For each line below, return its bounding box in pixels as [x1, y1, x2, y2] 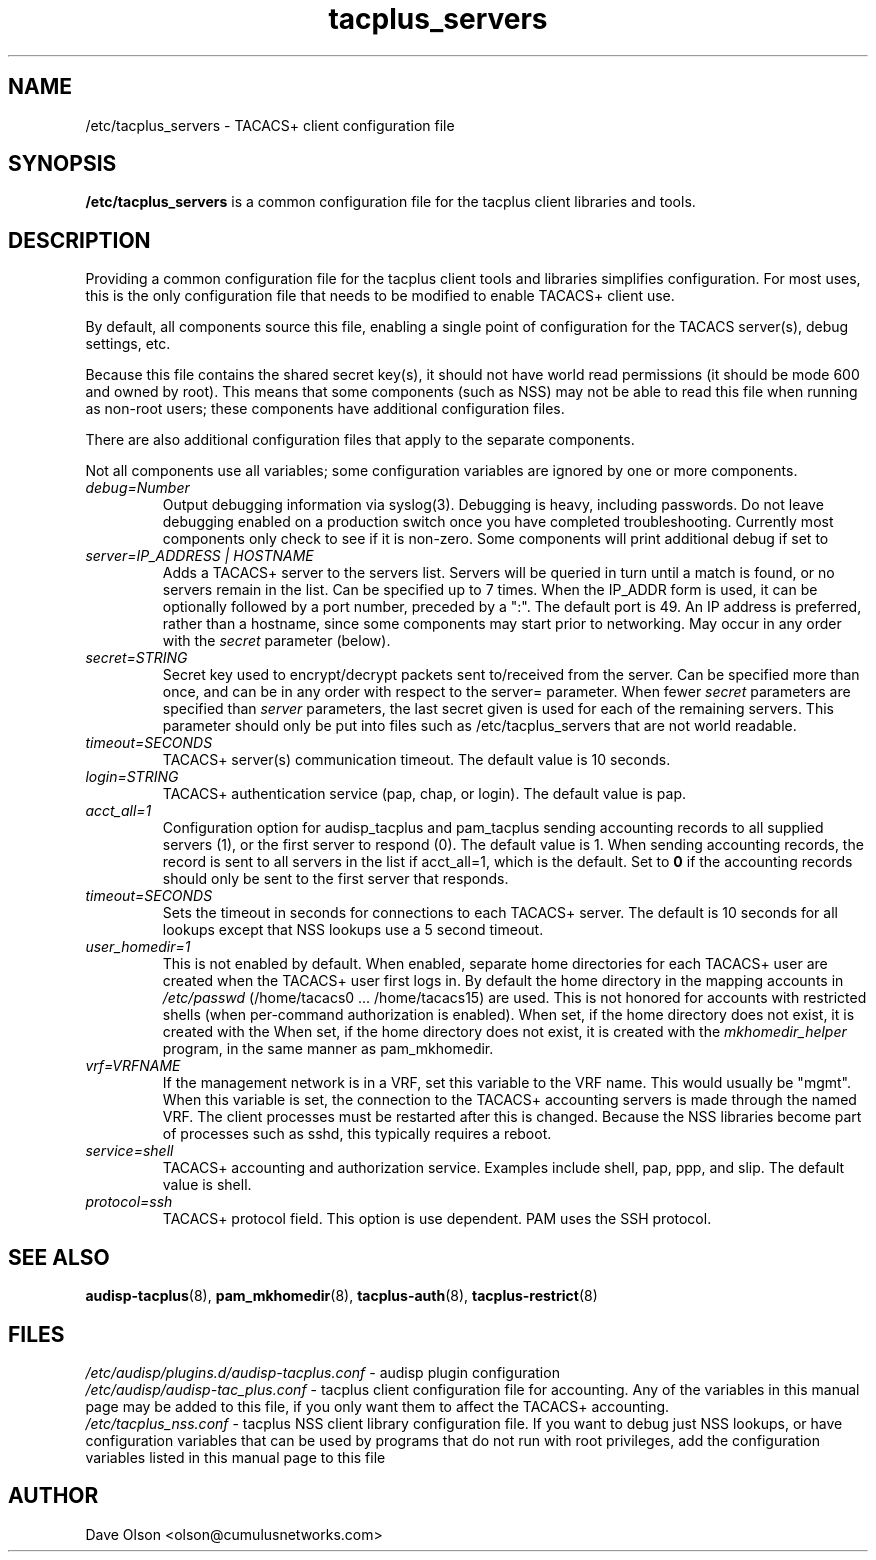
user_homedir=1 [85, 938, 191, 956]
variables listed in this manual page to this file [85, 1448, 386, 1466]
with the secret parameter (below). [162, 632, 391, 650]
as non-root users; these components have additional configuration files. [85, 400, 565, 418]
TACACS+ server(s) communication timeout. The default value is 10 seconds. [162, 751, 671, 769]
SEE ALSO [8, 1244, 110, 1270]
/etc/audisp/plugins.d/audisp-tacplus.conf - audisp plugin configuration [85, 1363, 560, 1381]
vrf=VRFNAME [85, 1057, 181, 1075]
